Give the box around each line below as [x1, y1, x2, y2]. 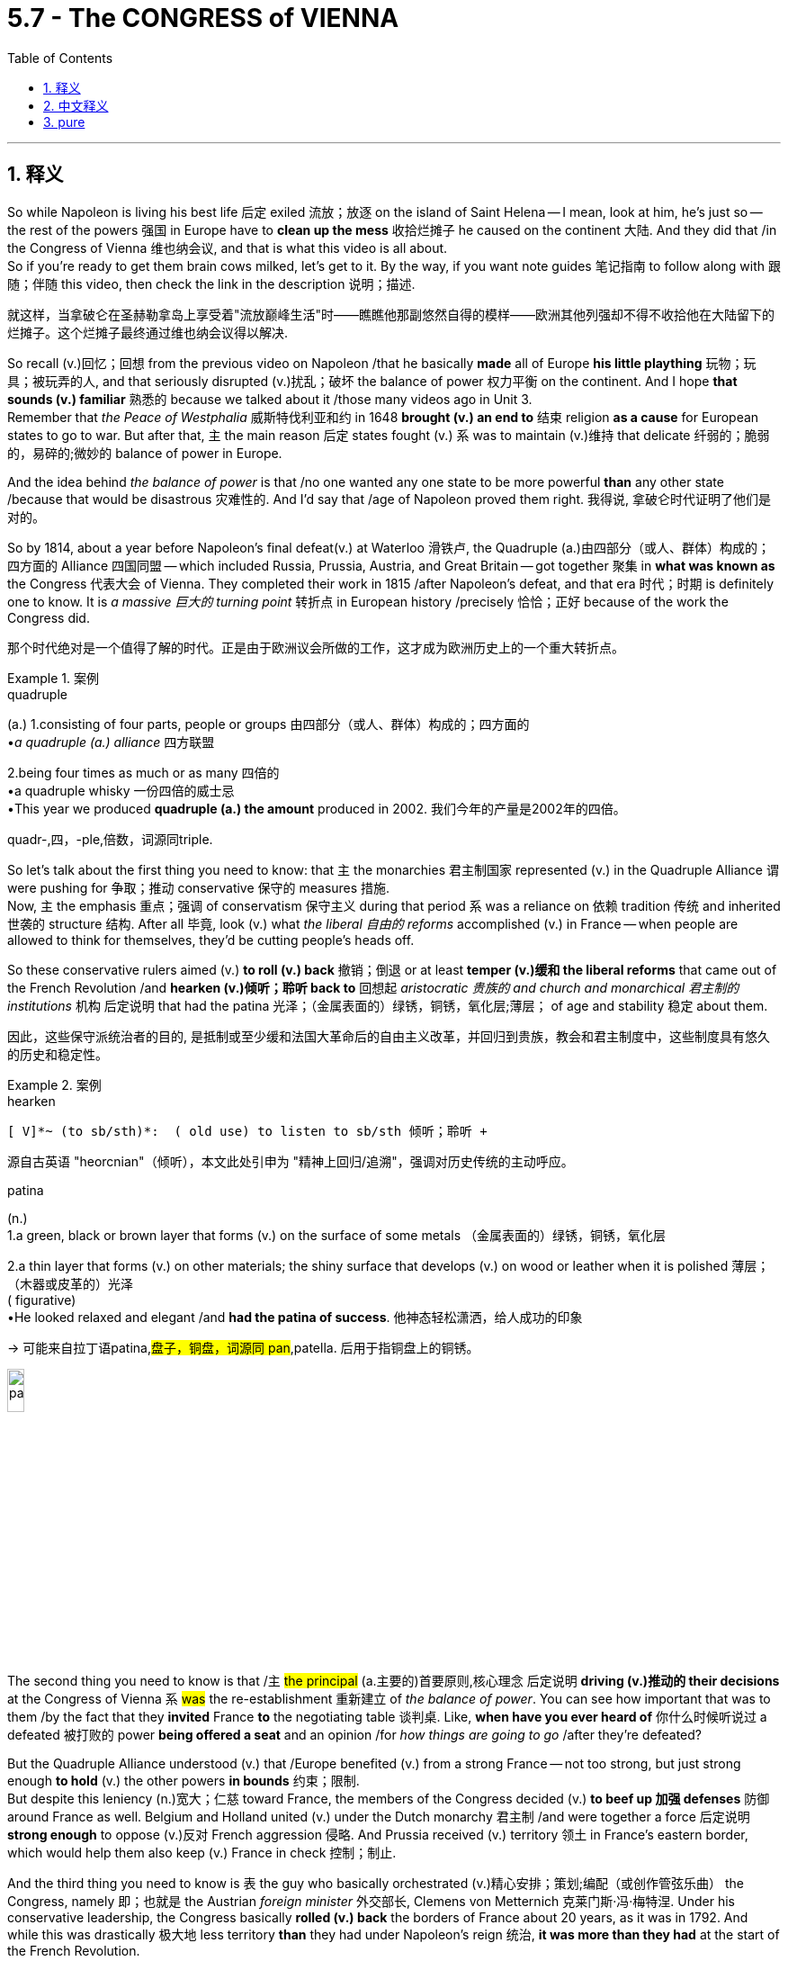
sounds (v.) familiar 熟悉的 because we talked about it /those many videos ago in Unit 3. [7, 391, 533, 407]
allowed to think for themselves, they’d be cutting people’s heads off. [7, 931, 415, 948]
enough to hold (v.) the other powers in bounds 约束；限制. [7, 1773, 360, 1789]
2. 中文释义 [43, 97, 109, 113]
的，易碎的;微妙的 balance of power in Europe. [7, 445, 282, 461]
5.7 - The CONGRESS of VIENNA [7, 3, 399, 33]
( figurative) [7, 1291, 76, 1308]
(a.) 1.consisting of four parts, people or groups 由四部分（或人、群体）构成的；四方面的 [7, 715, 530, 732]
